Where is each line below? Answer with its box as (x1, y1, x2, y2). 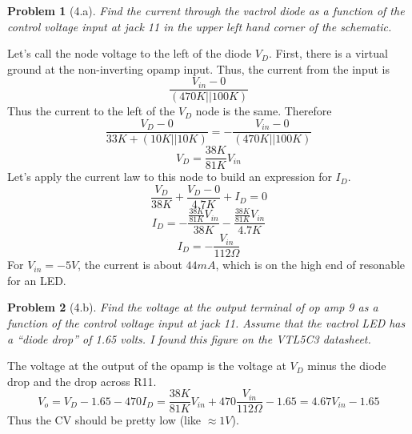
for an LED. (7, 271, 66, 288)
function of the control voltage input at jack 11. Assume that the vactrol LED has (7, 315, 406, 332)
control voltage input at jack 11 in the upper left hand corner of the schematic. (7, 18, 392, 34)
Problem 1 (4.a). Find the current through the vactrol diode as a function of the (7, 2, 405, 18)
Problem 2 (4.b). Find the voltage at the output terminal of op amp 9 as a (7, 299, 378, 315)
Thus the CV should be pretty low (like (7, 412, 202, 428)
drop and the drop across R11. (7, 372, 157, 389)
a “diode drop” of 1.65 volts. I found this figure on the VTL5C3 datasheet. (7, 330, 371, 347)
